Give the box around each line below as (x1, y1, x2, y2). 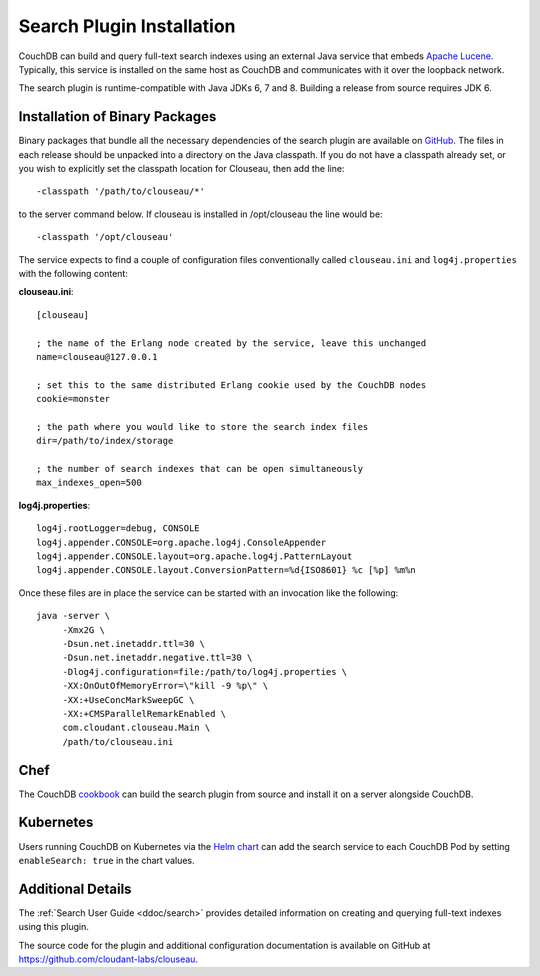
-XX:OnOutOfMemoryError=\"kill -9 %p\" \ (62, 680, 269, 692)
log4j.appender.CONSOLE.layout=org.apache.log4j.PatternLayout (36, 551, 353, 562)
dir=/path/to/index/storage (36, 435, 174, 447)
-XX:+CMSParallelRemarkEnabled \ (62, 708, 227, 719)
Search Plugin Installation (18, 15, 236, 37)
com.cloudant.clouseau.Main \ (62, 722, 211, 734)
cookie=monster (36, 393, 111, 405)
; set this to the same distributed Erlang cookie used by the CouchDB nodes (36, 379, 427, 390)
